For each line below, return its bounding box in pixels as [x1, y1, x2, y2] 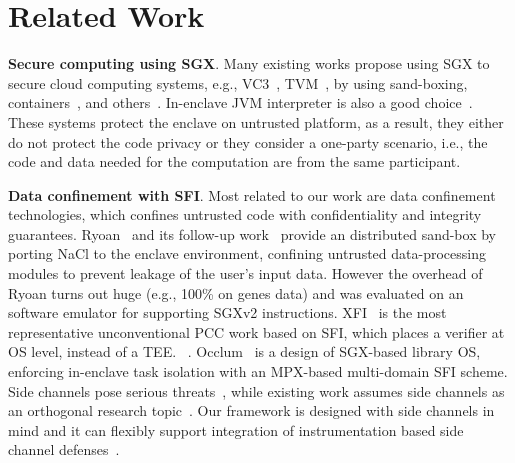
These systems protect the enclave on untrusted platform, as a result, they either [8, 111, 504, 132]
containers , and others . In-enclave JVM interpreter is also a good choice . [8, 92, 473, 113]
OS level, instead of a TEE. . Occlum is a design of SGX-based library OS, [8, 341, 481, 362]
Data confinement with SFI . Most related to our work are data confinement [8, 184, 496, 205]
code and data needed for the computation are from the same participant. [8, 151, 461, 172]
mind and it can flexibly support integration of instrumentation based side [8, 419, 464, 440]
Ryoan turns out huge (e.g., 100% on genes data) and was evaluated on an [8, 282, 464, 303]
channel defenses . [8, 439, 120, 460]
